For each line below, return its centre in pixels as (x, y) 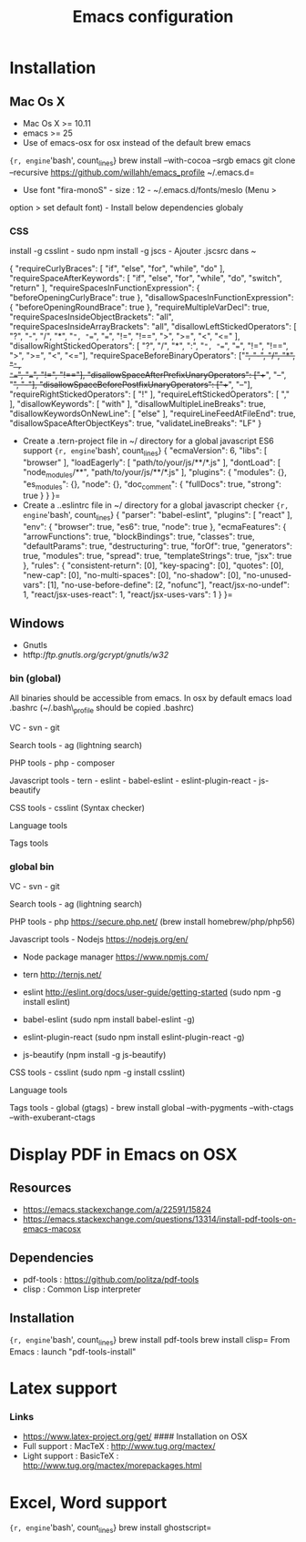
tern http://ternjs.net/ (62, 975)
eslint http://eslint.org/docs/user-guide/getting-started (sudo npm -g (152, 992)
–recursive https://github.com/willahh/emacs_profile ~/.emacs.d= (132, 172)
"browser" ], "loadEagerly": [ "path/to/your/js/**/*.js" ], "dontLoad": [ (152, 462)
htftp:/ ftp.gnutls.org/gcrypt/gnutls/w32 (96, 655)
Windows (37, 623)
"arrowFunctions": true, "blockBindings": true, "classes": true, (138, 537)
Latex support (63, 1389)
